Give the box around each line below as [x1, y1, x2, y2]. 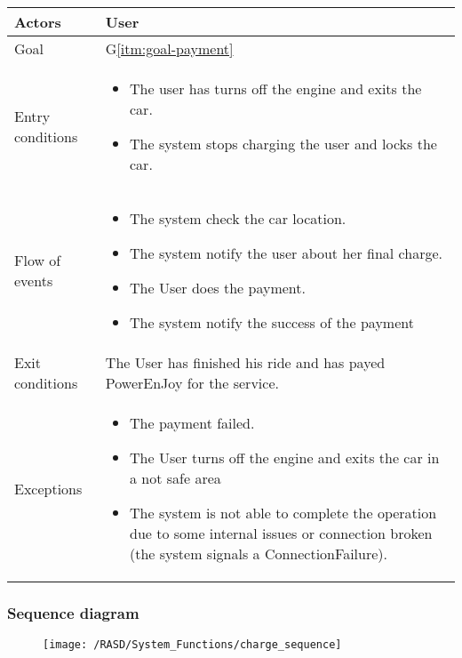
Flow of [14, 250, 61, 270]
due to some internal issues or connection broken [130, 523, 433, 543]
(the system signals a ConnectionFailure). [130, 543, 387, 564]
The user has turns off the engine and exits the [130, 78, 422, 99]
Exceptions [14, 477, 83, 499]
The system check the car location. [130, 208, 346, 229]
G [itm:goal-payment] [105, 38, 234, 59]
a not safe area [130, 468, 221, 488]
